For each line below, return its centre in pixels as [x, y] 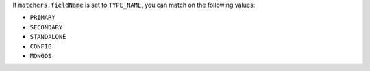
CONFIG [41, 46]
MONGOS [41, 56]
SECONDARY [46, 27]
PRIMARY [43, 18]
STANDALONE [48, 37]
